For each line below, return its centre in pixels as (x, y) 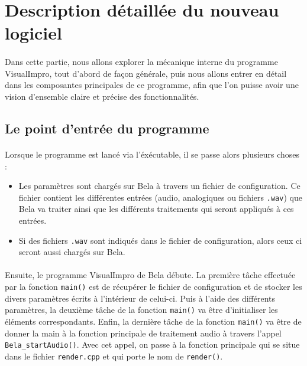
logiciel (33, 33)
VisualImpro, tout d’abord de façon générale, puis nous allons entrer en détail (146, 73)
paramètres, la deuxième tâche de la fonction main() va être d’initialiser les (141, 310)
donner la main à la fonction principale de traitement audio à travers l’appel (143, 333)
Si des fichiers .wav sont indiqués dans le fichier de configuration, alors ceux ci (160, 240)
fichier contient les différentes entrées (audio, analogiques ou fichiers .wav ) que (160, 197)
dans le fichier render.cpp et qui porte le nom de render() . (114, 356)
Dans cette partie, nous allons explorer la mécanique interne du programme (141, 62)
